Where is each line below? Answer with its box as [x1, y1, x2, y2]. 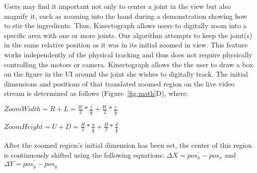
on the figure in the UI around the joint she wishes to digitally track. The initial [4, 69, 248, 79]
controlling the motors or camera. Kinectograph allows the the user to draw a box [4, 59, 254, 69]
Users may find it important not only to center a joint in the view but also [4, 1, 231, 11]
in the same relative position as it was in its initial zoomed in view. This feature [4, 40, 248, 50]
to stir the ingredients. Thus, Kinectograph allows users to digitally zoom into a [4, 20, 247, 31]
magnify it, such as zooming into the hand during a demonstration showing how [4, 10, 248, 21]
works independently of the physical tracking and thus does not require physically [4, 49, 253, 59]
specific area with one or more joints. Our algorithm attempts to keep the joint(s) [4, 30, 253, 40]
